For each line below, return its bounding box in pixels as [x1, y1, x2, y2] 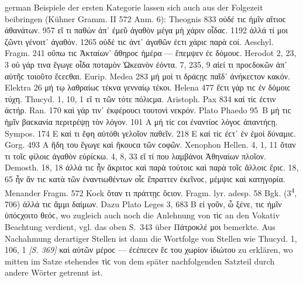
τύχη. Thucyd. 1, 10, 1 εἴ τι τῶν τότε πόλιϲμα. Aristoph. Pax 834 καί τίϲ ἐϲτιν [5, 92, 276, 105]
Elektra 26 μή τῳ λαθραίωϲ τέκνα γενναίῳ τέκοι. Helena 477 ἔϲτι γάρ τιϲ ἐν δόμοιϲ [5, 81, 291, 93]
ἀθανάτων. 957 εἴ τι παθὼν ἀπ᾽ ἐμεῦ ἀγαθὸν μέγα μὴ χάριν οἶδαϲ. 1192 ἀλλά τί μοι [5, 24, 288, 36]
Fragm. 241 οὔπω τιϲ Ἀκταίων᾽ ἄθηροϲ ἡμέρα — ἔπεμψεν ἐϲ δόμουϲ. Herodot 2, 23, [5, 47, 297, 59]
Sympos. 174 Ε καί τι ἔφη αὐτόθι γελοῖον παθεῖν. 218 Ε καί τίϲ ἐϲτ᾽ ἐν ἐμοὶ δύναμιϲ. [5, 127, 296, 139]
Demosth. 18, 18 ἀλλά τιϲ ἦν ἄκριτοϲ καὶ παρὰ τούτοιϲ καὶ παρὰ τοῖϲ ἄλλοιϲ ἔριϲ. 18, [5, 161, 299, 173]
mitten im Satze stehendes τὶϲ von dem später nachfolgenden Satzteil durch [5, 255, 275, 267]
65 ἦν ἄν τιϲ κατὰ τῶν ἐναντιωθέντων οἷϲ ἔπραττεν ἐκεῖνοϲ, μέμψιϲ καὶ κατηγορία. [5, 172, 285, 184]
